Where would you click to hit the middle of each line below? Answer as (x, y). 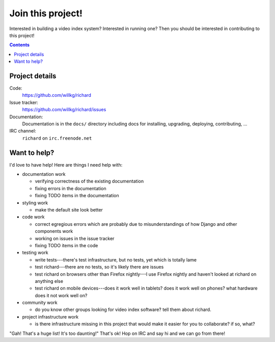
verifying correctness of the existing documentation (89, 181)
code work (33, 217)
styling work (35, 203)
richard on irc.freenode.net (57, 138)
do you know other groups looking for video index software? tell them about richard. (123, 310)
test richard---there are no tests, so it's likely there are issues (99, 267)
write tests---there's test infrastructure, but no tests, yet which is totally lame (116, 259)
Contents (20, 45)
